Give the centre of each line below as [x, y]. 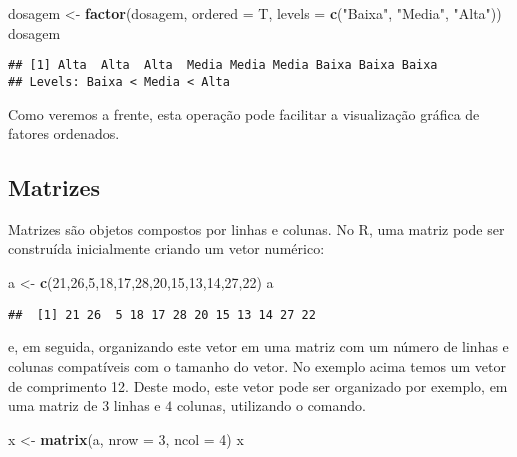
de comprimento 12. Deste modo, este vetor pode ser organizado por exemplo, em [258, 385]
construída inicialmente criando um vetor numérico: [166, 248]
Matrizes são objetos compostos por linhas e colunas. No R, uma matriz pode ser [256, 228]
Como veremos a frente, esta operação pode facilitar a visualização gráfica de [244, 113]
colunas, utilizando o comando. [271, 405]
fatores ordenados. [64, 133]
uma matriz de [53, 405]
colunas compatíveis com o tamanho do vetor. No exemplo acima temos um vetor [257, 365]
